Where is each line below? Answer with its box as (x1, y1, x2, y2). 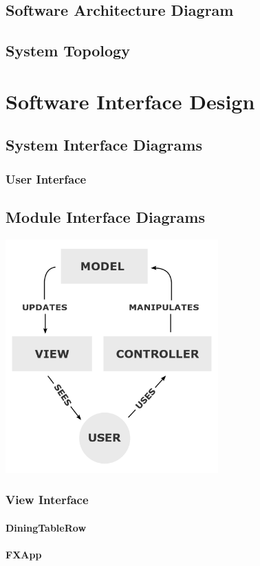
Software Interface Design (6, 87, 255, 115)
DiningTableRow (6, 520, 87, 534)
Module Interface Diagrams (6, 206, 205, 227)
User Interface (6, 170, 87, 187)
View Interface (6, 491, 89, 508)
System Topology (6, 40, 130, 61)
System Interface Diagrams (6, 134, 202, 155)
